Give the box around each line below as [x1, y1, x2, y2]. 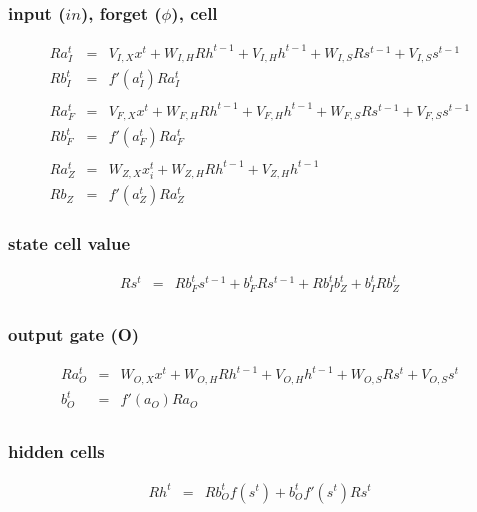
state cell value [8, 231, 131, 256]
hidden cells [8, 439, 105, 464]
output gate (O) [8, 322, 140, 347]
